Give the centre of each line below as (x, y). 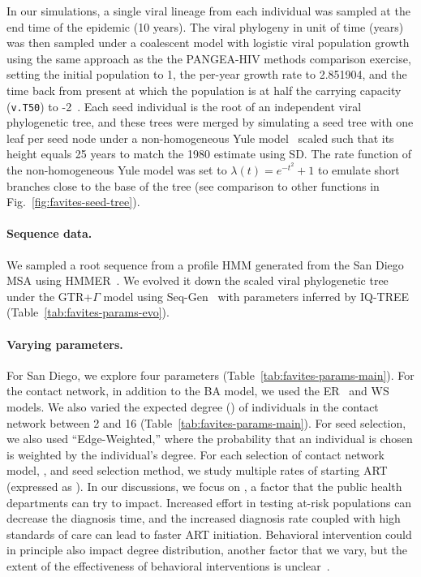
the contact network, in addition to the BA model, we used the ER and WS (198, 391)
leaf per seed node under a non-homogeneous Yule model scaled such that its (200, 138)
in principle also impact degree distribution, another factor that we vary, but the (207, 550)
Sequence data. (49, 233)
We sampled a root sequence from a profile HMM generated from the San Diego (205, 264)
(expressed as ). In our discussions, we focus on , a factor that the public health (204, 486)
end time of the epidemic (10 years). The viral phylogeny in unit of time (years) (205, 26)
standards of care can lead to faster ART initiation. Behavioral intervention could (209, 534)
